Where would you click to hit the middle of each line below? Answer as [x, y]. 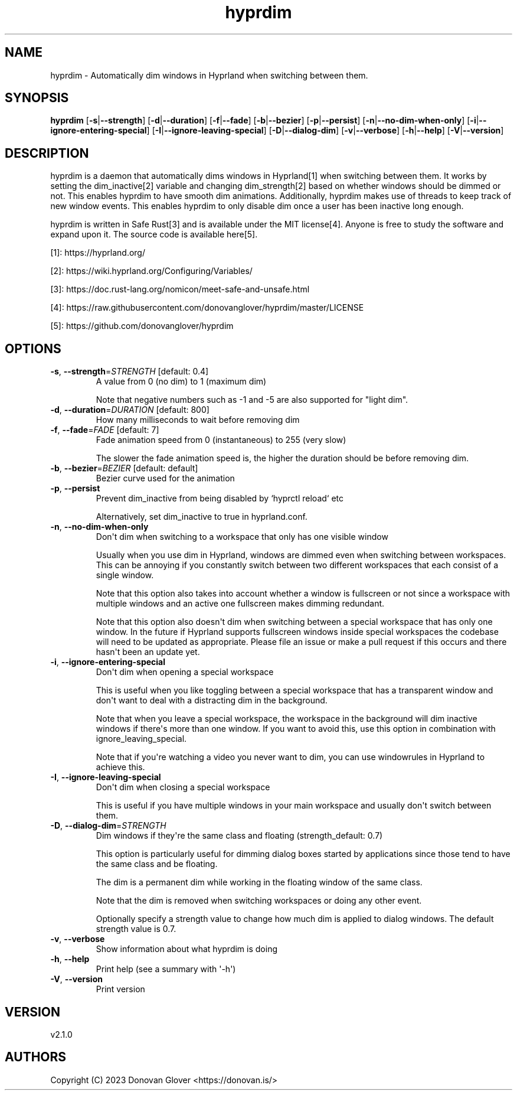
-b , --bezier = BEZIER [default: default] [124, 468]
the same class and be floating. [157, 864]
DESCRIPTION [47, 153]
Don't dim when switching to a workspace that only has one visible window [242, 537]
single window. [125, 575]
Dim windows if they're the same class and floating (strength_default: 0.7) [239, 836]
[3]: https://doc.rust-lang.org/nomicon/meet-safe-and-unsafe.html [180, 289]
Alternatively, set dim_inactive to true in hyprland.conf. [202, 517]
